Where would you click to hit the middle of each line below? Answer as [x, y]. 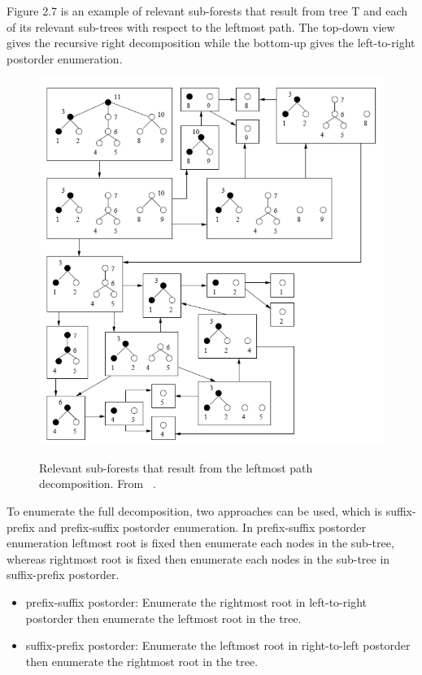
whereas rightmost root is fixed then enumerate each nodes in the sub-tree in [198, 558]
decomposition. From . [98, 483]
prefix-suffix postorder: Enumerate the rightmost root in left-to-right [196, 601]
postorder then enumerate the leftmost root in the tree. [163, 618]
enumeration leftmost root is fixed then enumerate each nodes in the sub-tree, [200, 543]
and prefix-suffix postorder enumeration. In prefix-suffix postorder [202, 527]
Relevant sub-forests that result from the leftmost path [176, 467]
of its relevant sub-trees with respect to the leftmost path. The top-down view [201, 26]
